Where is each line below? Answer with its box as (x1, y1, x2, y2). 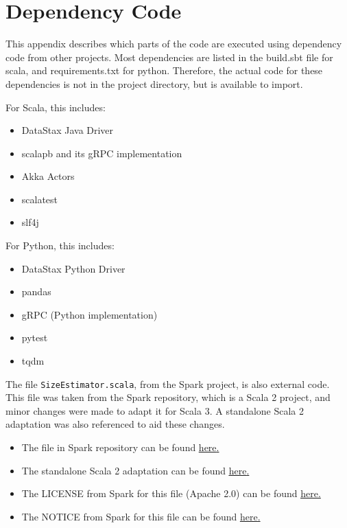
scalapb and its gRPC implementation (21, 146, 182, 160)
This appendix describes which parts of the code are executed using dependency (5, 36, 342, 51)
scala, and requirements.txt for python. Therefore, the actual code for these (5, 63, 323, 78)
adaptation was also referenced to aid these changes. (5, 417, 225, 431)
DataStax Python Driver (21, 261, 125, 275)
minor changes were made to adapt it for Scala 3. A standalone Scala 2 (5, 403, 304, 417)
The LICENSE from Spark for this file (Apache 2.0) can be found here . (21, 486, 321, 501)
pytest (21, 330, 48, 345)
